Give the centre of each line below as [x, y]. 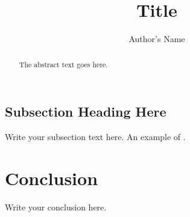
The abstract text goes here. [63, 64]
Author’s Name [157, 39]
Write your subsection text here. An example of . [95, 136]
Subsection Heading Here [86, 112]
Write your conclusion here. [56, 206]
